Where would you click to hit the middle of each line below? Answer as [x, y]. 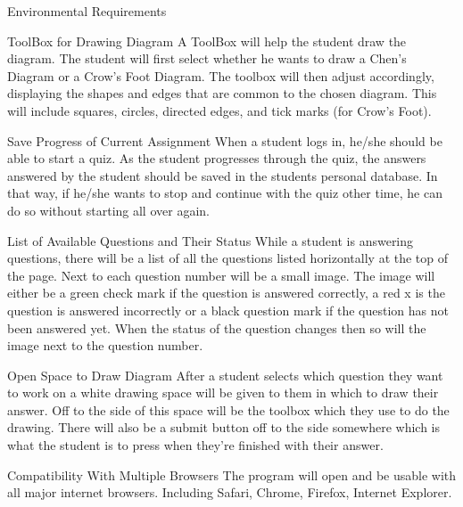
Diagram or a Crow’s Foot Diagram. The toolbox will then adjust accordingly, [221, 75]
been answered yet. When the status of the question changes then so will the [217, 327]
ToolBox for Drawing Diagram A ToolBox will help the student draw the [207, 41]
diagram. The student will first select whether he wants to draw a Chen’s [207, 58]
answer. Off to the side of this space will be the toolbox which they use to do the [228, 409]
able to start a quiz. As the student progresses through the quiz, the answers [217, 158]
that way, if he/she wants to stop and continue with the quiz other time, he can [225, 193]
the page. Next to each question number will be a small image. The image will [221, 275]
